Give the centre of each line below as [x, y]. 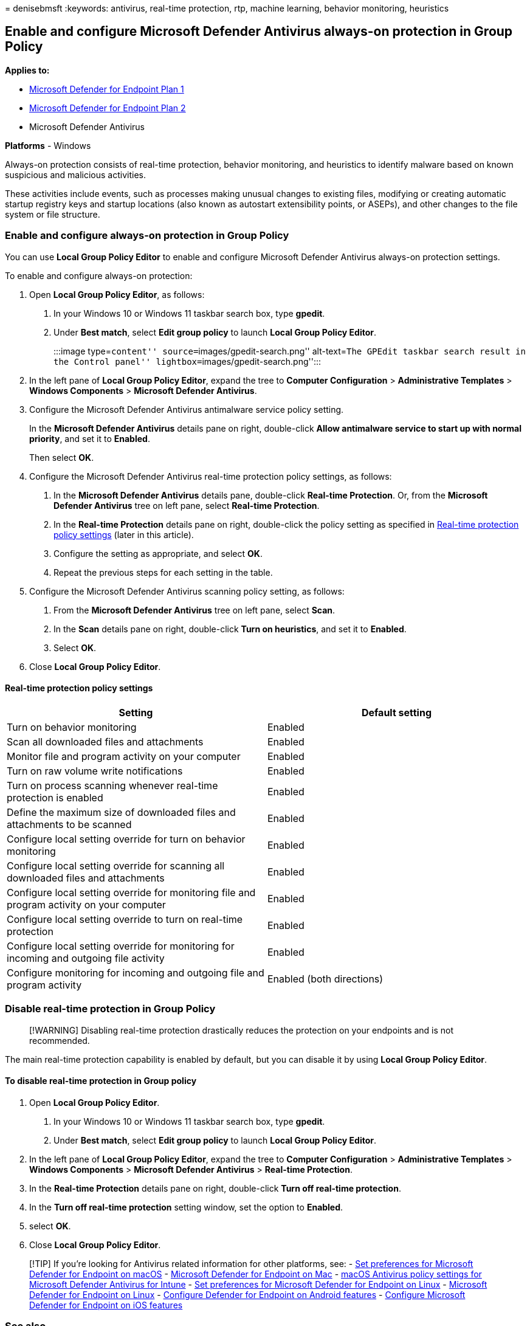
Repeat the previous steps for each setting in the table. [163, 572]
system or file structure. [53, 214]
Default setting [397, 712]
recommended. [60, 1040]
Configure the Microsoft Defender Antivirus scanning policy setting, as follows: [187, 591]
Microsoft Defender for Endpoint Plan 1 [107, 89]
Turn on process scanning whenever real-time [112, 785]
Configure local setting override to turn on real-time [125, 919]
